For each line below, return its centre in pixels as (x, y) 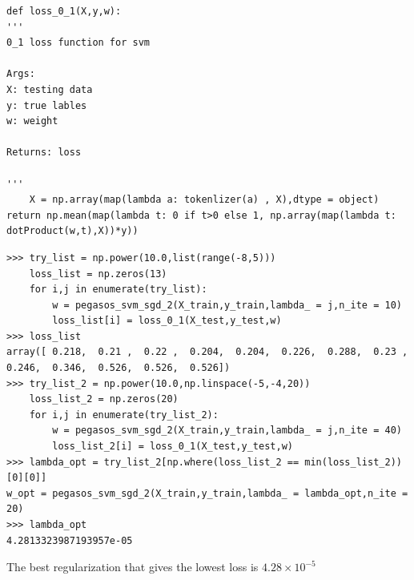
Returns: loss (44, 153)
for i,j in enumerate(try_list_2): (124, 415)
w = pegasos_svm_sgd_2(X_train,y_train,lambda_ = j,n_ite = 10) (227, 305)
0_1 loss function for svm (78, 43)
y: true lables (47, 105)
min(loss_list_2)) (353, 462)
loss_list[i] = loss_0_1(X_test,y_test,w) (167, 321)
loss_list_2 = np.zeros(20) (104, 399)
